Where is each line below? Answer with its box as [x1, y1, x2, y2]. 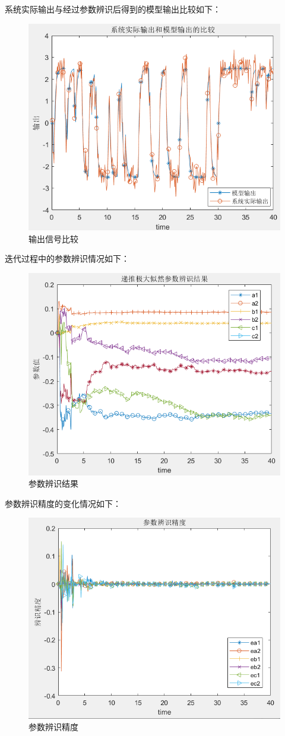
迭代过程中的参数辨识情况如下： [5, 252, 129, 265]
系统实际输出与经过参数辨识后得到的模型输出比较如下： [5, 3, 221, 15]
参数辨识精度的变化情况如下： [5, 497, 121, 509]
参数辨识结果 [28, 477, 78, 490]
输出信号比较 [28, 232, 78, 245]
